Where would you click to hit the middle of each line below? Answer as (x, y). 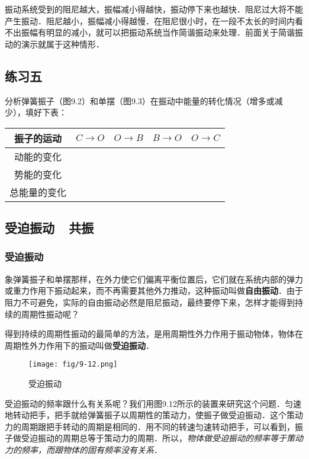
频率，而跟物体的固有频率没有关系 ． (91, 449)
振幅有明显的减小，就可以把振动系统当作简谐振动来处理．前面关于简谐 (158, 32)
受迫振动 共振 (49, 228)
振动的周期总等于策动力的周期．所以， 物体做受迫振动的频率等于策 (166, 438)
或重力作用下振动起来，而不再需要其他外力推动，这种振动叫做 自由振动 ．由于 (154, 291)
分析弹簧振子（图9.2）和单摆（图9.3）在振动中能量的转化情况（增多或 (140, 100)
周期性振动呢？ (50, 314)
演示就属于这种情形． (62, 44)
